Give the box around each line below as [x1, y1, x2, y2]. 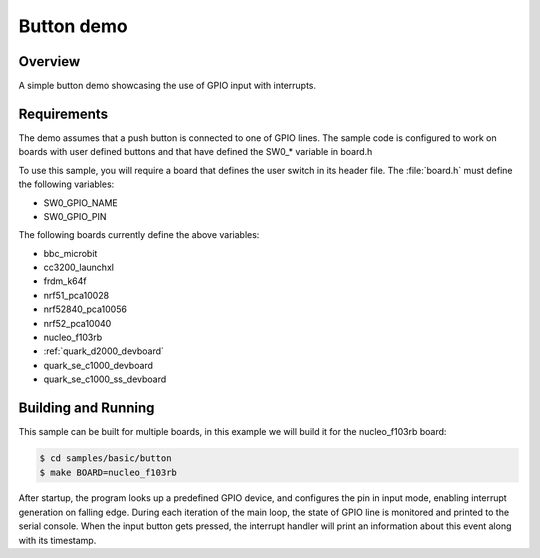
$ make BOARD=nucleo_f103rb [39, 466, 177, 478]
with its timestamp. [18, 534, 97, 546]
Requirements [18, 105, 109, 122]
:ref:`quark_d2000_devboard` [43, 345, 165, 357]
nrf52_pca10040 [43, 317, 112, 329]
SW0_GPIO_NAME [43, 196, 119, 209]
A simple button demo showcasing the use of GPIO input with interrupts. [18, 80, 317, 92]
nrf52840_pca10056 [43, 303, 127, 315]
